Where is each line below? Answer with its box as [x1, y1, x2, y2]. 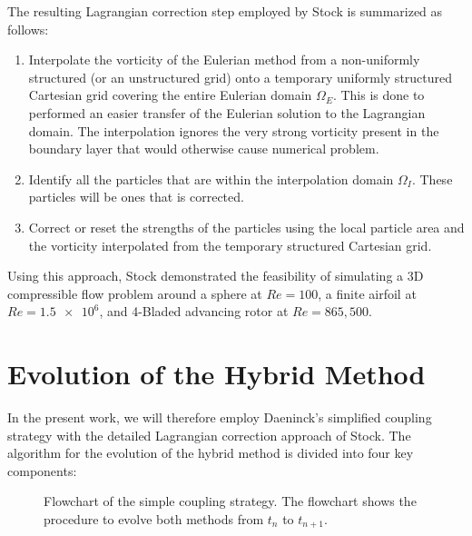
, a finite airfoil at [318, 283, 417, 303]
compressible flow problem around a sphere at [7, 283, 262, 303]
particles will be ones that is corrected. [28, 187, 244, 206]
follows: [7, 19, 49, 38]
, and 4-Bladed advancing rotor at [99, 302, 289, 321]
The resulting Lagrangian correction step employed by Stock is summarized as [7, 2, 443, 20]
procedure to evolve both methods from [44, 510, 264, 528]
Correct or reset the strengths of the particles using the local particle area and [28, 217, 465, 236]
